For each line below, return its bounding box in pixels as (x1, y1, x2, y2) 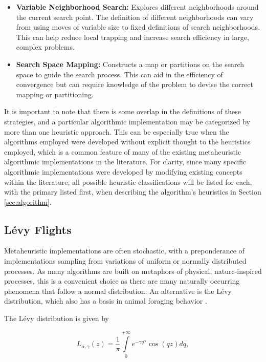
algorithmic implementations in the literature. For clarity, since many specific (4, 156, 247, 167)
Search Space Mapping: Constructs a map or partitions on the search (16, 58, 244, 69)
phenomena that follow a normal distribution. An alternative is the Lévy (4, 285, 232, 296)
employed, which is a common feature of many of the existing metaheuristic (4, 146, 241, 157)
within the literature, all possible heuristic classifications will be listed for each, (4, 176, 252, 187)
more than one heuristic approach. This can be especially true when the (4, 126, 229, 137)
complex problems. (16, 41, 75, 52)
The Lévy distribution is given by (4, 313, 109, 324)
